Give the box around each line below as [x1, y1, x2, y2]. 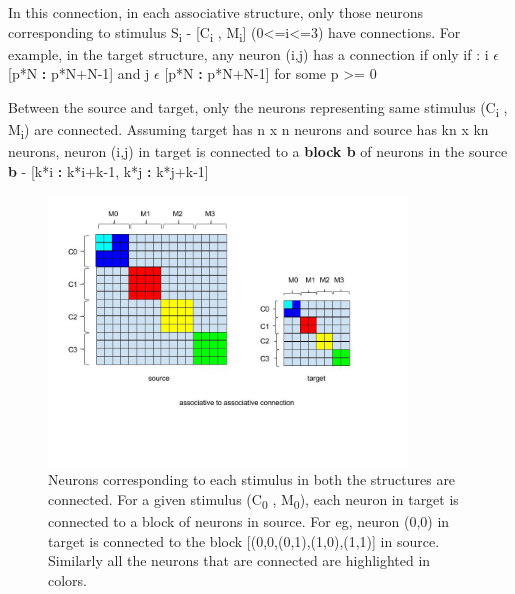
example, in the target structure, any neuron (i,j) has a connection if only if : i [8, 43, 489, 64]
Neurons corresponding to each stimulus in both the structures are [48, 469, 456, 490]
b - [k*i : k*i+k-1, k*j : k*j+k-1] [8, 160, 209, 181]
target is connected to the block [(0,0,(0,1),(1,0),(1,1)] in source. [48, 530, 440, 551]
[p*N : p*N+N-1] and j [8, 63, 150, 84]
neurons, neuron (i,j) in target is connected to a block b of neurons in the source [8, 141, 508, 162]
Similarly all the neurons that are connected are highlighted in [48, 550, 431, 571]
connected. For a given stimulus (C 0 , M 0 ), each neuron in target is [48, 488, 459, 512]
